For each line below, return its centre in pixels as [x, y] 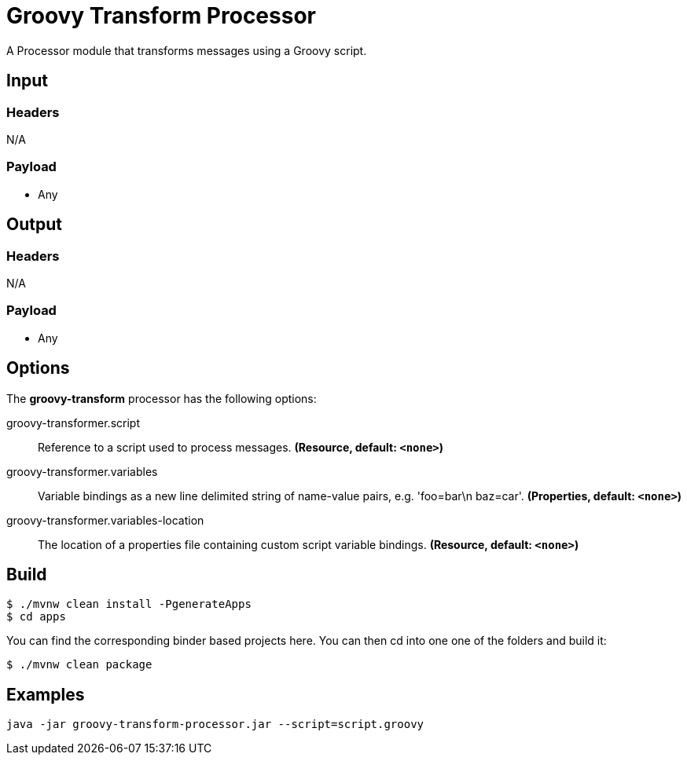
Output [34, 225]
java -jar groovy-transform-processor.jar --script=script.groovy [215, 724]
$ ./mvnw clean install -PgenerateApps [129, 604]
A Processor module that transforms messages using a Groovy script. [187, 50]
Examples [46, 694]
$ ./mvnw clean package [79, 665]
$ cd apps [36, 617]
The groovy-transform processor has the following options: [162, 398]
